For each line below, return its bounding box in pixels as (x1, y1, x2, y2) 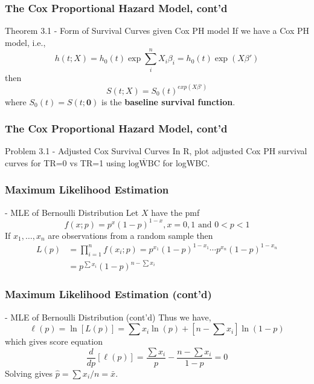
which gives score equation (5, 335, 103, 348)
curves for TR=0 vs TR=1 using (5, 156, 126, 169)
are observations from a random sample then (48, 229, 213, 241)
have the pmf (151, 206, 200, 218)
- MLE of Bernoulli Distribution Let (5, 206, 139, 218)
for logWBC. (162, 156, 210, 169)
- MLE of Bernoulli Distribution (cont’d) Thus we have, (5, 310, 211, 323)
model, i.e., (5, 36, 46, 48)
